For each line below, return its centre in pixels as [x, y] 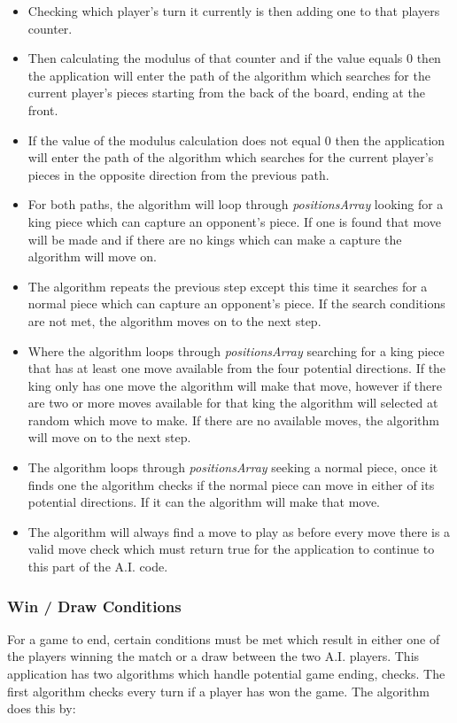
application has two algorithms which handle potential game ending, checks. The [226, 674]
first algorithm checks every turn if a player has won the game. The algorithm [218, 691]
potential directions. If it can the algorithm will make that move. [204, 502]
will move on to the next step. [109, 437]
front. [43, 109]
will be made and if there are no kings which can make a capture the [215, 239]
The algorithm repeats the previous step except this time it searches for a [228, 286]
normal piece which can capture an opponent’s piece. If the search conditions [236, 303]
